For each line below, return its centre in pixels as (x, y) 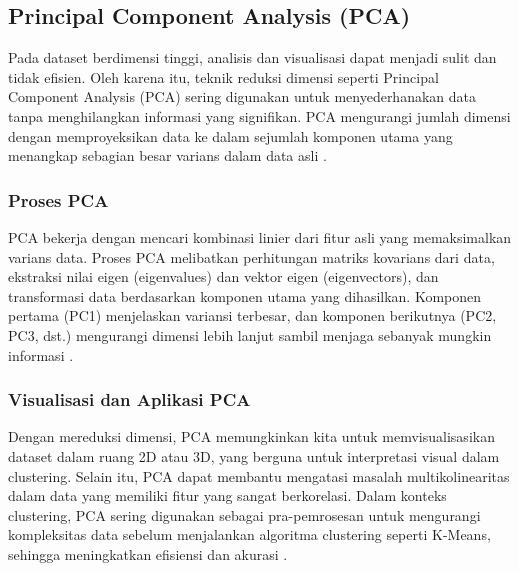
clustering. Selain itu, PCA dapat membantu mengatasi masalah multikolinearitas (259, 475)
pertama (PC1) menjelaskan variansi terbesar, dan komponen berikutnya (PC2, (252, 315)
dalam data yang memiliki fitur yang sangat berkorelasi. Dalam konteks (227, 495)
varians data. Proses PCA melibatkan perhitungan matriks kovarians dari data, (251, 256)
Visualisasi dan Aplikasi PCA (129, 399)
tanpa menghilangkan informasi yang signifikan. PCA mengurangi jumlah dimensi (259, 115)
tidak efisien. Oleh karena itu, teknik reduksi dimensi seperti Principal (223, 76)
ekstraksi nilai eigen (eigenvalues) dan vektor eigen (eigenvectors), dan (223, 276)
